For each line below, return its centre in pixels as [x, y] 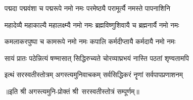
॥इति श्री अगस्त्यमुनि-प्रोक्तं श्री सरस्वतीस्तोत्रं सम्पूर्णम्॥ [72, 91]
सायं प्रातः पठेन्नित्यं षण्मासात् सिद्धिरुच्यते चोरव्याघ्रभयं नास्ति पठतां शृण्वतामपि [97, 58]
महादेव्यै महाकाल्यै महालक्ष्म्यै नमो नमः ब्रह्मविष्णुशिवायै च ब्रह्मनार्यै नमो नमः [92, 25]
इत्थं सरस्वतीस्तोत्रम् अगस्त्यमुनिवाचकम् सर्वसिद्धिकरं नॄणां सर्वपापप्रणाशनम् [94, 75]
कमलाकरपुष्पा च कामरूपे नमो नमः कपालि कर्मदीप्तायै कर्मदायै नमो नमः [90, 41]
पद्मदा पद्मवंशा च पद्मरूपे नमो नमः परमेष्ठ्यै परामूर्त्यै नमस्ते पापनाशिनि [87, 8]
